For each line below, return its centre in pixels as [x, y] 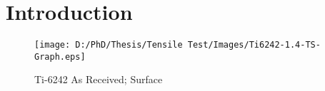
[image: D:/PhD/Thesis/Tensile [109, 45]
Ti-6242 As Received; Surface [99, 79]
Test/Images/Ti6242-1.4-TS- [254, 45]
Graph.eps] [60, 57]
